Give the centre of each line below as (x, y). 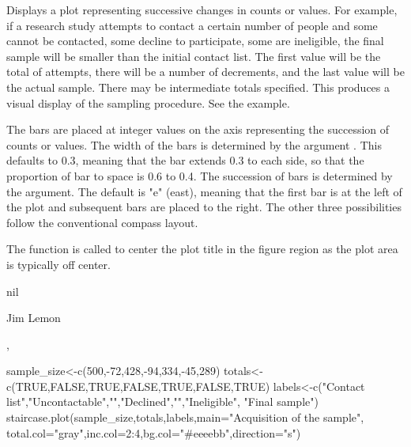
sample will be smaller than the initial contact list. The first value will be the (194, 56)
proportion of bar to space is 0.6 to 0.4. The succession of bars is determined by (200, 175)
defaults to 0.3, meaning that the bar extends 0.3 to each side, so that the (185, 160)
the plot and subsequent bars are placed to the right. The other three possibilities (204, 207)
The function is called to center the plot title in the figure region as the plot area (202, 249)
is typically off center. (58, 264)
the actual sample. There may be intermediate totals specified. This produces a (198, 87)
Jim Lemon (34, 318)
